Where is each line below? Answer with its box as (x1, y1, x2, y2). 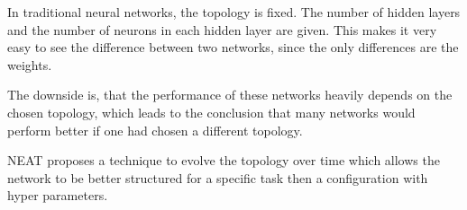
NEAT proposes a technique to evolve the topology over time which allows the (7, 151, 440, 170)
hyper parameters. (7, 186, 108, 205)
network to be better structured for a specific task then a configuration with (7, 168, 428, 187)
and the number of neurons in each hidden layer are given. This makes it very (7, 20, 437, 39)
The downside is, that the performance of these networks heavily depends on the (7, 85, 453, 104)
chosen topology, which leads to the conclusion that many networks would (7, 102, 416, 121)
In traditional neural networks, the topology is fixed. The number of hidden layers (7, 3, 461, 21)
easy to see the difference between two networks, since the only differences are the (7, 38, 459, 57)
